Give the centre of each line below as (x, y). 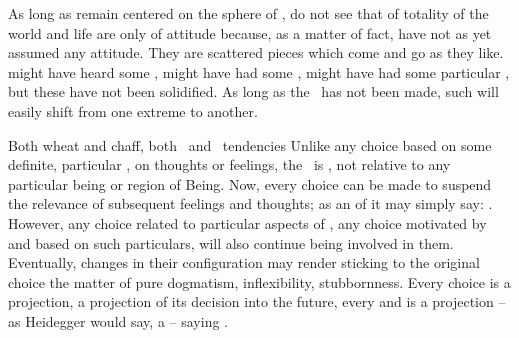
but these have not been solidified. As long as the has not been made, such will (253, 91)
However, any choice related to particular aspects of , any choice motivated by (247, 222)
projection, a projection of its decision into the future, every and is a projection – (257, 301)
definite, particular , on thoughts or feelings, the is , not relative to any (229, 164)
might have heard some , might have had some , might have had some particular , (259, 71)
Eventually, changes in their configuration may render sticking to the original (244, 262)
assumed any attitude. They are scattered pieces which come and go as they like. (256, 52)
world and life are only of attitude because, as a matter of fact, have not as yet (250, 32)
